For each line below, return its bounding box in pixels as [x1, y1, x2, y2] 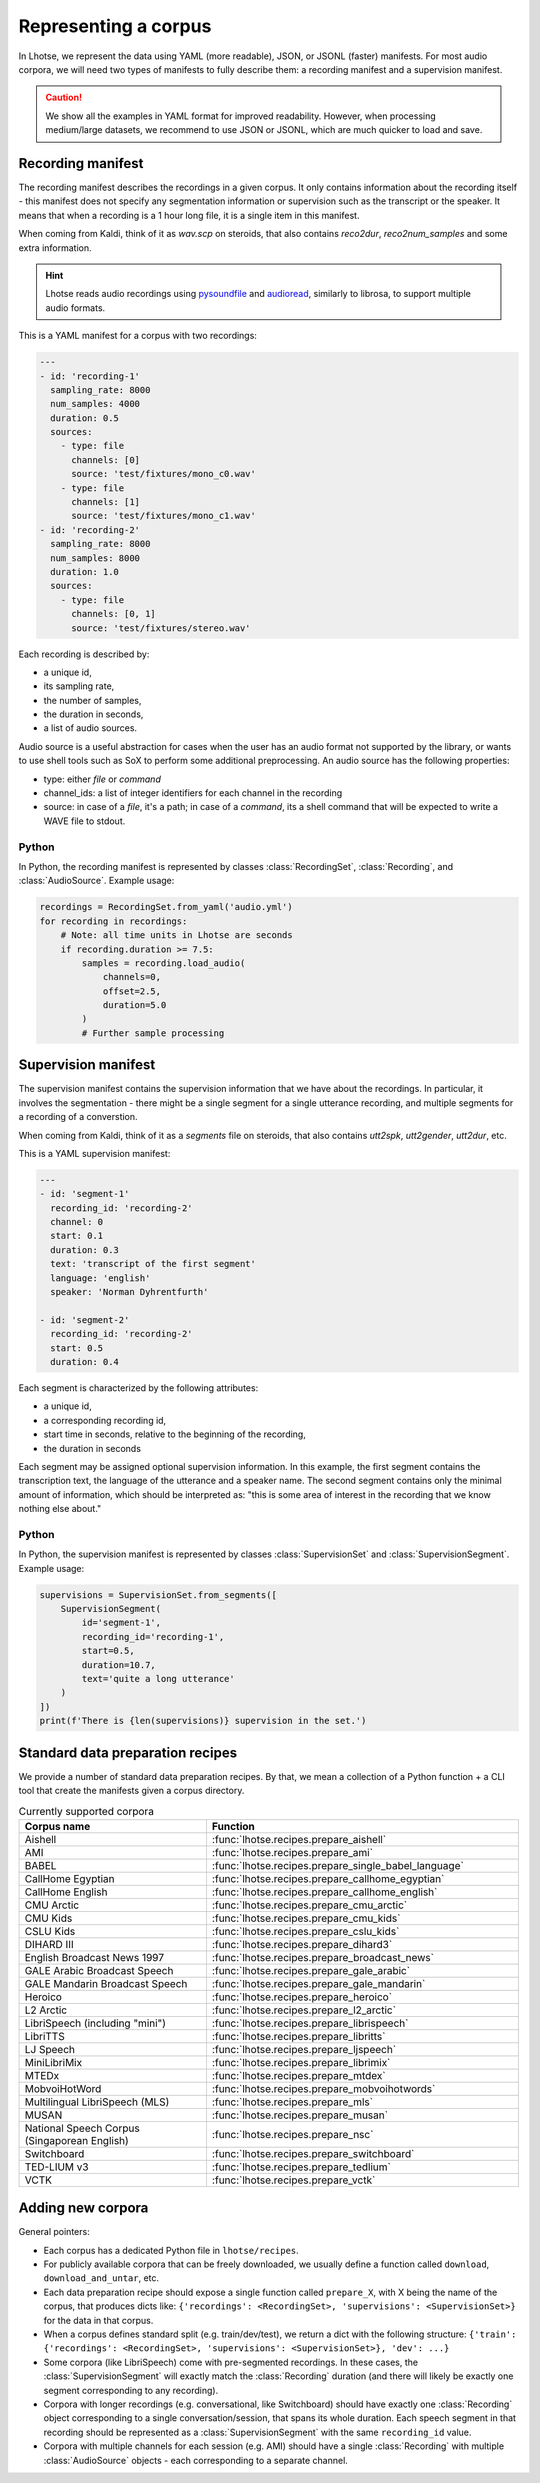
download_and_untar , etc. [43, 2272, 160, 2284]
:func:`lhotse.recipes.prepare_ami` [211, 1845, 374, 1859]
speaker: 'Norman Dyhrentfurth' [50, 1286, 209, 1298]
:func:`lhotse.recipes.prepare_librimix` [211, 2055, 391, 2069]
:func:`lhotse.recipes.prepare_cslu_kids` [211, 1924, 400, 1938]
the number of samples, [43, 694, 142, 706]
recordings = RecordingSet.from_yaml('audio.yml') [39, 901, 294, 913]
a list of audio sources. [43, 722, 138, 734]
